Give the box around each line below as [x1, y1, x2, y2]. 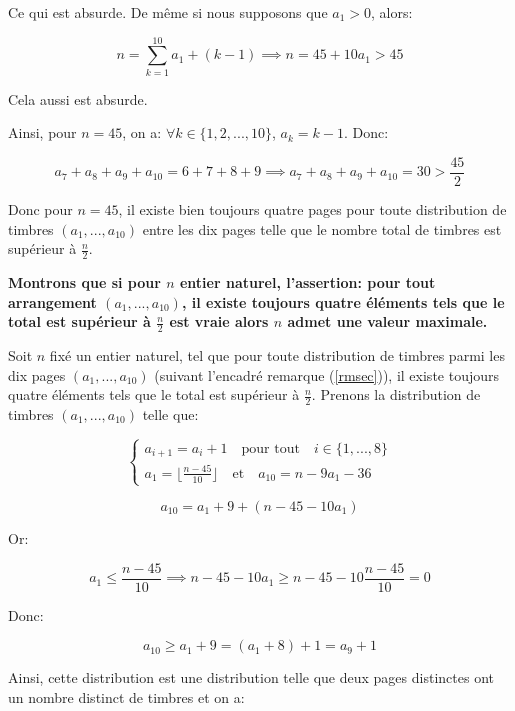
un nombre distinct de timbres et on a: [8, 686, 245, 707]
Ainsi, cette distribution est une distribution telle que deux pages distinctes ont [8, 667, 494, 688]
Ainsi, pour [8, 122, 77, 143]
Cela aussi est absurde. [8, 88, 148, 109]
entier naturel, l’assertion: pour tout [179, 271, 436, 292]
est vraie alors [169, 311, 269, 332]
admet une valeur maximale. [287, 311, 488, 332]
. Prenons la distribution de [311, 384, 481, 405]
